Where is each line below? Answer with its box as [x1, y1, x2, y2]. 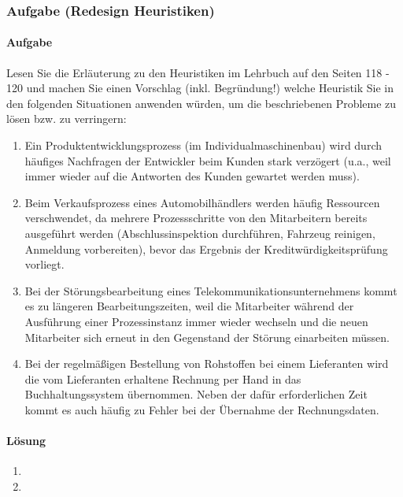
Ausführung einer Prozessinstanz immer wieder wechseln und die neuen [24, 313, 368, 329]
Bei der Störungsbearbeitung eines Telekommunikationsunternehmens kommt [24, 282, 397, 299]
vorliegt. [24, 256, 65, 273]
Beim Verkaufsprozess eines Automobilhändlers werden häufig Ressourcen [24, 194, 380, 210]
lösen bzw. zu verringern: [6, 110, 127, 127]
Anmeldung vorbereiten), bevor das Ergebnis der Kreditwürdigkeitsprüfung [24, 240, 388, 257]
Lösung [6, 432, 46, 449]
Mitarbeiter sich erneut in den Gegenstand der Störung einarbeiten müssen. [24, 328, 390, 345]
